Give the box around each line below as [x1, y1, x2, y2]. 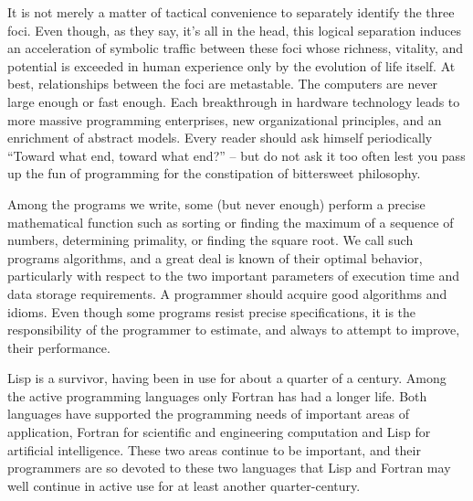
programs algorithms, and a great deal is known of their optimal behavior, [7, 248, 423, 267]
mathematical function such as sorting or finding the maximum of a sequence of [7, 212, 454, 231]
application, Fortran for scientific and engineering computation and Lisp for [7, 422, 431, 442]
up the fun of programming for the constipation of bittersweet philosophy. [7, 164, 421, 183]
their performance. [7, 337, 110, 357]
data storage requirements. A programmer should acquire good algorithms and [7, 283, 447, 303]
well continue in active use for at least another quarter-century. [7, 475, 361, 495]
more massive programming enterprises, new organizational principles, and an [7, 110, 442, 129]
